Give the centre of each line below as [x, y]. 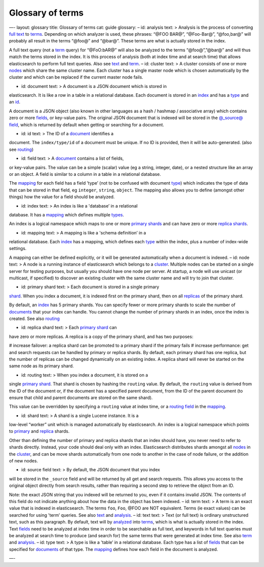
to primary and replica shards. [39, 431]
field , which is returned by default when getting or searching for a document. [87, 125]
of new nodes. [23, 461]
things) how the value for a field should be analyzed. [62, 197]
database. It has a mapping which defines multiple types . [66, 214]
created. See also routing [34, 318]
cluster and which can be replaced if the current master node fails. [76, 77]
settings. [18, 249]
